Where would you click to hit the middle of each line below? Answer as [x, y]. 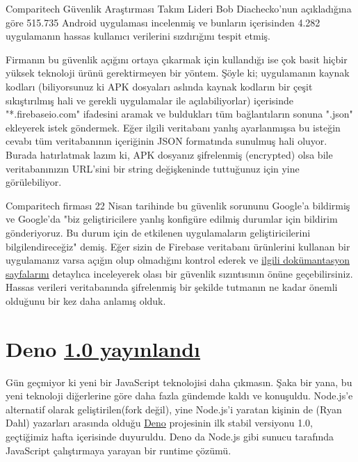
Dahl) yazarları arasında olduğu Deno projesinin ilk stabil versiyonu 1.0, [159, 423]
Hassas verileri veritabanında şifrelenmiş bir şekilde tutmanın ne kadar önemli [172, 287]
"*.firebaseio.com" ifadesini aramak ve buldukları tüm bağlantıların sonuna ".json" [179, 114]
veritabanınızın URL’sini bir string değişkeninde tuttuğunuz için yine [153, 168]
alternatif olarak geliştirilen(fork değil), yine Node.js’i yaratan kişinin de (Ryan [174, 409]
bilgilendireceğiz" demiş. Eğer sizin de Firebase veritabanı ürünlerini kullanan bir [178, 246]
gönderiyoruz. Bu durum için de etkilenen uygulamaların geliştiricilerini [158, 232]
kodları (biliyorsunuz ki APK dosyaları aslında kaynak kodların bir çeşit [159, 86]
